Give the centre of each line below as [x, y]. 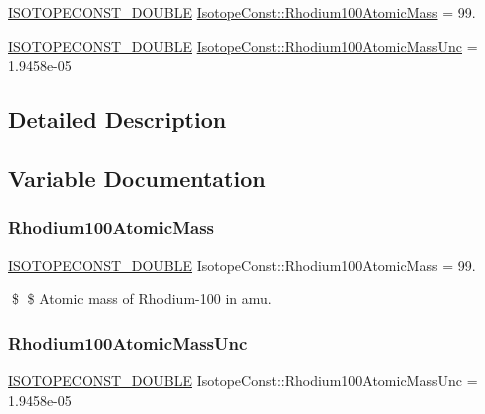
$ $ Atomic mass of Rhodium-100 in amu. [141, 298]
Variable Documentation [137, 177]
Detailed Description [117, 119]
